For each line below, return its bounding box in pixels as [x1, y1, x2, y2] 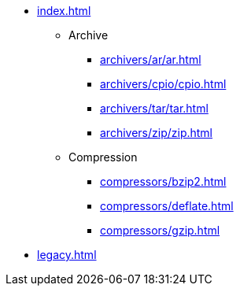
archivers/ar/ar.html [100, 53, 201, 66]
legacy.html [37, 248, 97, 261]
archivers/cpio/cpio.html [100, 77, 227, 91]
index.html [37, 4, 91, 17]
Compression [68, 150, 138, 164]
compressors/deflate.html [100, 199, 234, 213]
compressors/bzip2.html [100, 175, 227, 188]
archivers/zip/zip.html [100, 126, 213, 139]
